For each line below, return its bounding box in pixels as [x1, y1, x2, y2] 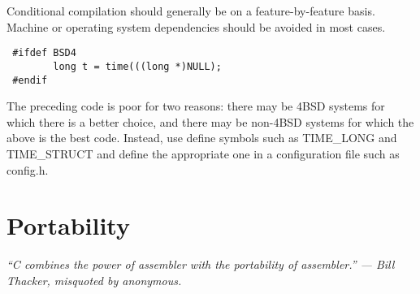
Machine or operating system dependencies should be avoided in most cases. [6, 18, 386, 35]
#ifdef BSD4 [12, 47, 76, 59]
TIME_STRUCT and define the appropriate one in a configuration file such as [6, 145, 400, 162]
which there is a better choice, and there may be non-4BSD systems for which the [6, 113, 414, 130]
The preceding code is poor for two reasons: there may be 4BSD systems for [6, 97, 385, 115]
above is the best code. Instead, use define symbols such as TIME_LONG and [6, 129, 397, 146]
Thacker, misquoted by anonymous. [6, 271, 182, 288]
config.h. [6, 161, 49, 178]
